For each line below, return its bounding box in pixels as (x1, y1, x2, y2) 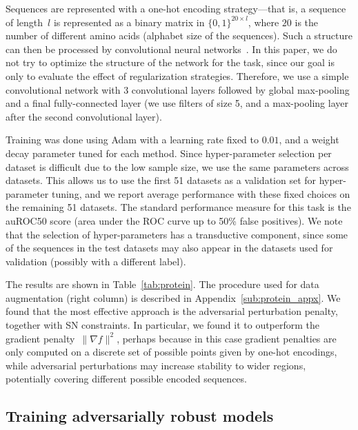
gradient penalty (6, 331, 75, 345)
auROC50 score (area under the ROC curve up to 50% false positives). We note (6, 213, 343, 227)
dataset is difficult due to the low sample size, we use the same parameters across (6, 159, 349, 174)
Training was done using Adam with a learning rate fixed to (6, 132, 259, 147)
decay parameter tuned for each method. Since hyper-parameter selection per (6, 145, 332, 160)
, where (248, 14, 279, 29)
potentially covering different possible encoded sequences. (6, 371, 247, 386)
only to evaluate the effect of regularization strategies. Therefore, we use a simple (6, 68, 349, 83)
